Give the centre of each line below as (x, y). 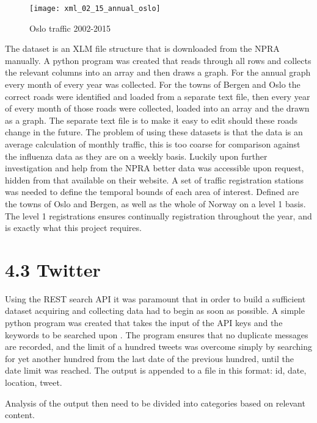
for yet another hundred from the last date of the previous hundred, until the (149, 358)
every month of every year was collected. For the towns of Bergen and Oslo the (153, 84)
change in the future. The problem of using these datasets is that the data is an (154, 132)
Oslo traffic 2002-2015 (70, 28)
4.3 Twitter (53, 269)
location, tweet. (34, 382)
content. (20, 415)
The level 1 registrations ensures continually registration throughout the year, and (158, 215)
